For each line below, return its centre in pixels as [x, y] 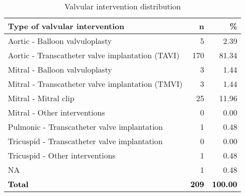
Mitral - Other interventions [57, 112]
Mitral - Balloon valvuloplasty [60, 69]
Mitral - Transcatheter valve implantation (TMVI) [95, 84]
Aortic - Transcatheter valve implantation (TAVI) [94, 55]
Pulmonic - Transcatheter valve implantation [85, 127]
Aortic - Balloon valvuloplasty [60, 41]
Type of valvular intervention [66, 26]
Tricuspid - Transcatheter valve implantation [85, 141]
